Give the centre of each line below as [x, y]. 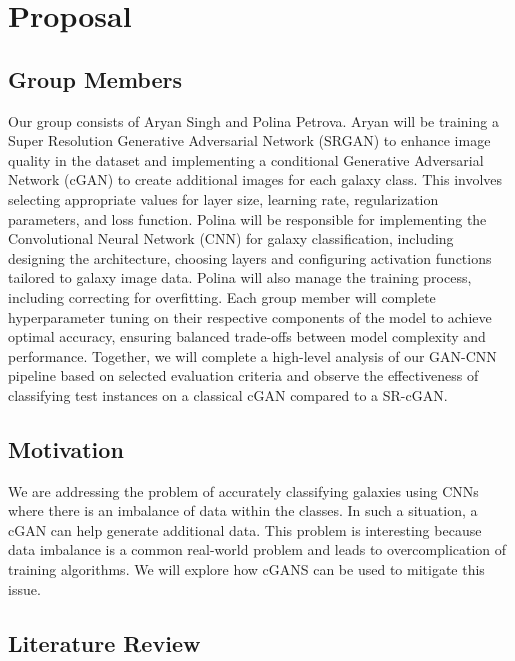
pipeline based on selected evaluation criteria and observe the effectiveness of [243, 375]
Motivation [66, 448]
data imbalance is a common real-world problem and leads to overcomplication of [257, 549]
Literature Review [104, 642]
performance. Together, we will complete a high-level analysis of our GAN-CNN [252, 355]
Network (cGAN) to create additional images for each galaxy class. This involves [255, 179]
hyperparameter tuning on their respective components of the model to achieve [250, 316]
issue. [24, 588]
